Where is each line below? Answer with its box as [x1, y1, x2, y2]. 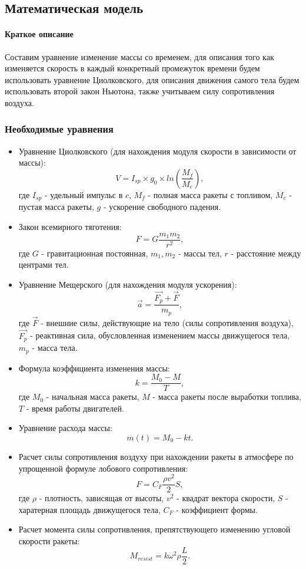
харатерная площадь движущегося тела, [18, 503, 161, 515]
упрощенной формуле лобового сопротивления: [18, 462, 188, 474]
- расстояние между [231, 246, 301, 259]
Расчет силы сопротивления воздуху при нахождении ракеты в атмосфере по [18, 450, 294, 462]
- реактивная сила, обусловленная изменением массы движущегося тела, [30, 329, 290, 341]
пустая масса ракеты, [18, 200, 94, 213]
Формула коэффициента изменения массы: [18, 361, 170, 374]
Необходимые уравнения [5, 121, 114, 136]
